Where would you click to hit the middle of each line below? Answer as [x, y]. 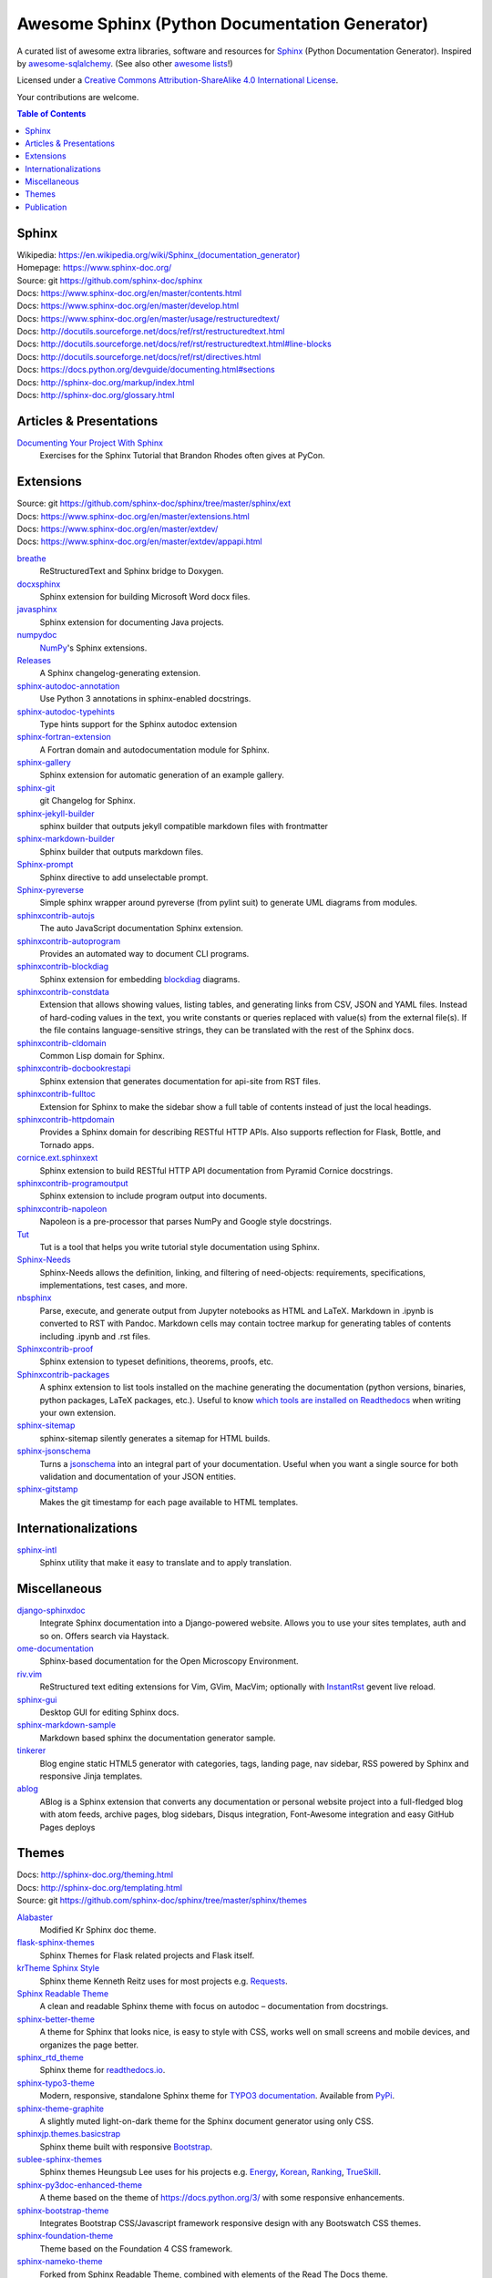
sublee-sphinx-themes [59, 2160]
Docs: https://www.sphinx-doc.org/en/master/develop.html [128, 306]
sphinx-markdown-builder [66, 839]
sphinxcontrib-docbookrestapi [74, 1068]
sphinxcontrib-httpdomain [66, 1119]
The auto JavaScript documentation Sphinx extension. [141, 929]
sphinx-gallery [44, 763]
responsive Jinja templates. [91, 1776]
